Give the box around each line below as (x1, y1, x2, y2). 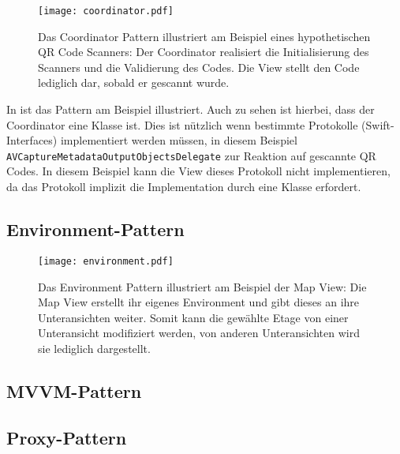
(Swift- (361, 116, 394, 133)
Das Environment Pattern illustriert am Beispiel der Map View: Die (38, 278, 367, 295)
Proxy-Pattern (6, 425, 127, 449)
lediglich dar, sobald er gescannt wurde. (38, 74, 230, 91)
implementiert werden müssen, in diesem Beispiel (60, 132, 297, 148)
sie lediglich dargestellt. (38, 340, 151, 356)
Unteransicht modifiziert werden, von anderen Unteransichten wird (38, 325, 360, 341)
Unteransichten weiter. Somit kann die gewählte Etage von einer (38, 309, 349, 325)
